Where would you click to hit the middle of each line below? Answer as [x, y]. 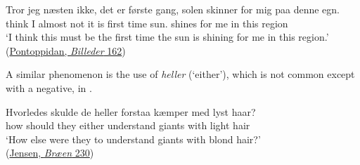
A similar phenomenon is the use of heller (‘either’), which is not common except [180, 74]
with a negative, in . [49, 87]
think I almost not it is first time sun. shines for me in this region [147, 23]
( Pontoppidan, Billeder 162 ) [66, 50]
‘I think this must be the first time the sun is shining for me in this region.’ [167, 37]
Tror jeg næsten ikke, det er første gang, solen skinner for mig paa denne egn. [173, 9]
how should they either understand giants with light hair [128, 125]
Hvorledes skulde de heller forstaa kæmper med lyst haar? [131, 111]
